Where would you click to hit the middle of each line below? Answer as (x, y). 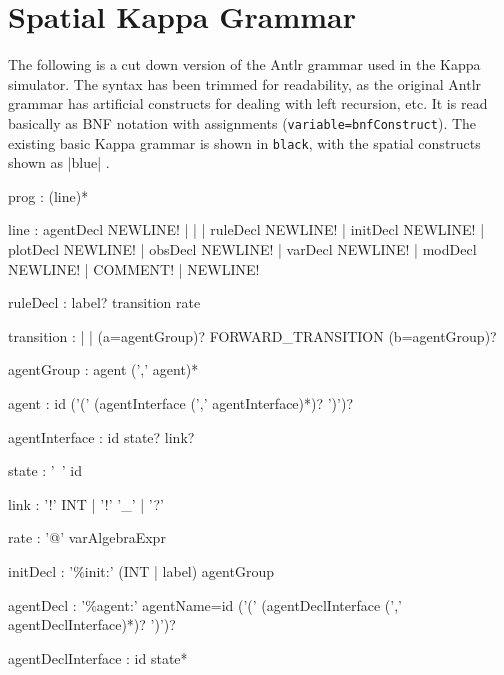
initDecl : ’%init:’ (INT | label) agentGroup (141, 570)
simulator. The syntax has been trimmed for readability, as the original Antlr (245, 83)
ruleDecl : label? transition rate (104, 302)
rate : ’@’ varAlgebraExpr (87, 537)
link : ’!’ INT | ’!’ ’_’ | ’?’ (86, 503)
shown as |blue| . (59, 162)
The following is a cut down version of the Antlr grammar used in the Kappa (244, 64)
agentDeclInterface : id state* (98, 657)
